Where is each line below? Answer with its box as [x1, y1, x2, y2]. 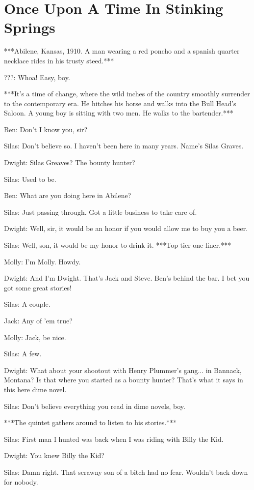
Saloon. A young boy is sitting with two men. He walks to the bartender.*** [4, 108, 233, 118]
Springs [4, 17, 55, 37]
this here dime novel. [4, 384, 67, 394]
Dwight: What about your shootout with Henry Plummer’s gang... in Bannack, [4, 365, 242, 375]
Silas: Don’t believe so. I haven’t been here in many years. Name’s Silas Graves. [4, 141, 244, 151]
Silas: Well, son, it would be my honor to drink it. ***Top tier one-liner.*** [4, 240, 231, 250]
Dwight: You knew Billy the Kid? [4, 450, 104, 461]
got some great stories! [4, 282, 72, 292]
